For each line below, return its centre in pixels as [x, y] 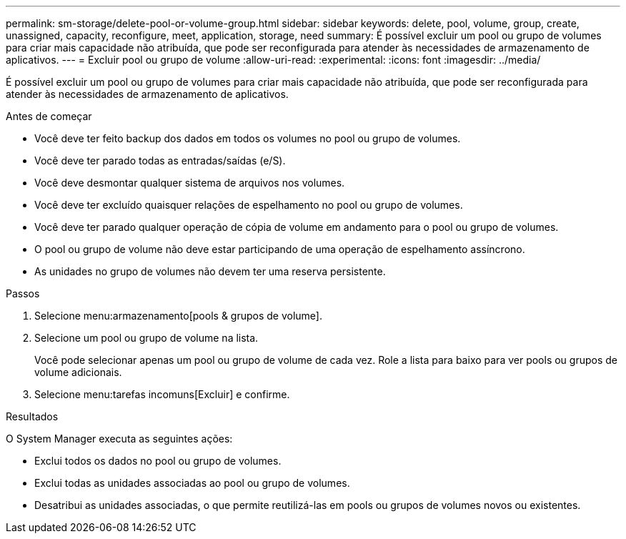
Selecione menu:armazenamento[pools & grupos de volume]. [178, 316]
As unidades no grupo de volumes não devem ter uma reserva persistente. [210, 271]
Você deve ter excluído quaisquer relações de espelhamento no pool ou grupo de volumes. [249, 205]
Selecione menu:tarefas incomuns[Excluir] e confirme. [162, 394]
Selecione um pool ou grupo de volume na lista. [146, 338]
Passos [23, 293]
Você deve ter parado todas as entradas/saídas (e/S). [160, 160]
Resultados [32, 416]
